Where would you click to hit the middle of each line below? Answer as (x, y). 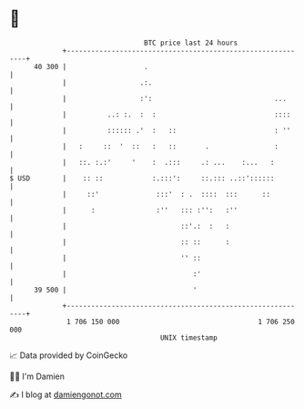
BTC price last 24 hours (191, 43)
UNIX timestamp (189, 337)
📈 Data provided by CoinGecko (69, 355)
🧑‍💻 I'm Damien (37, 376)
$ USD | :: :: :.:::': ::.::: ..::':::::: (142, 178)
